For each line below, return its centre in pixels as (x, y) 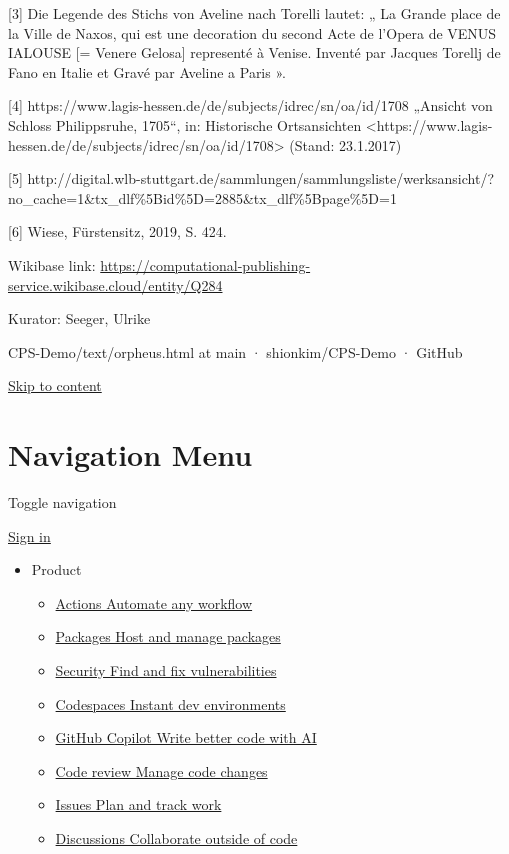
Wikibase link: (52, 264)
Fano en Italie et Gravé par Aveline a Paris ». (147, 71)
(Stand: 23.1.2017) (345, 144)
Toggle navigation (62, 502)
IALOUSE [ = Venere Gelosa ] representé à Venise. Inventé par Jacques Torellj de (254, 52)
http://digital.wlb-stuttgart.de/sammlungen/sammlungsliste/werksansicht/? (261, 178)
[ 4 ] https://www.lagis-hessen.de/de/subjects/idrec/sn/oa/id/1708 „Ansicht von (250, 105)
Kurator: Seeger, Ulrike (79, 318)
